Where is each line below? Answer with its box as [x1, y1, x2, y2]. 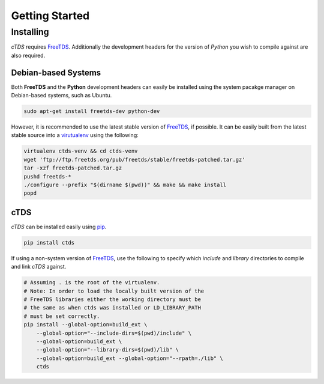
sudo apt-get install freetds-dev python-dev [23, 108, 160, 115]
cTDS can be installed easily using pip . [11, 223, 107, 230]
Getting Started [11, 9, 90, 22]
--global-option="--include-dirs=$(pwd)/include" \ [36, 329, 192, 337]
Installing [11, 26, 49, 37]
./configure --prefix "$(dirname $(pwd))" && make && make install [23, 181, 227, 188]
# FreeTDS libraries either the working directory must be [23, 296, 201, 303]
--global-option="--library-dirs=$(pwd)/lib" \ [36, 346, 179, 353]
